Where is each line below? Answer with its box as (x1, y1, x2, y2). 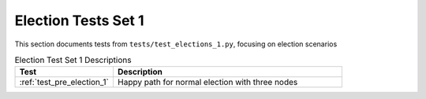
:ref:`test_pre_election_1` (19, 77, 110, 88)
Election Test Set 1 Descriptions (14, 55, 132, 66)
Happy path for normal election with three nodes (117, 77, 298, 88)
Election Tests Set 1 (14, 12, 145, 29)
